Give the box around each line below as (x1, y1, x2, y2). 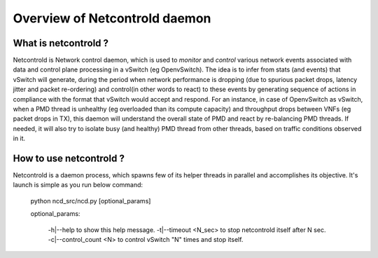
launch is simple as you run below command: (13, 181, 143, 189)
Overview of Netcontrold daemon (13, 11, 211, 26)
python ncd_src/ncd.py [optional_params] (30, 196, 151, 205)
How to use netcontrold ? (13, 153, 125, 164)
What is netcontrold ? (13, 37, 108, 49)
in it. (13, 134, 26, 143)
